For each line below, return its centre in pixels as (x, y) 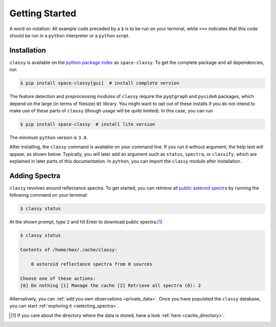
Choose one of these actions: (58, 278)
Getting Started (43, 13)
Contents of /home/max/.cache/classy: (69, 250)
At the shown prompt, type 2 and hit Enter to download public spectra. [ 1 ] (86, 222)
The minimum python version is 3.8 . (49, 137)
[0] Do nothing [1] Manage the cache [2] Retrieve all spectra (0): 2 (111, 286)
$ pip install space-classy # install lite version (88, 124)
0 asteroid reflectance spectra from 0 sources (92, 264)
